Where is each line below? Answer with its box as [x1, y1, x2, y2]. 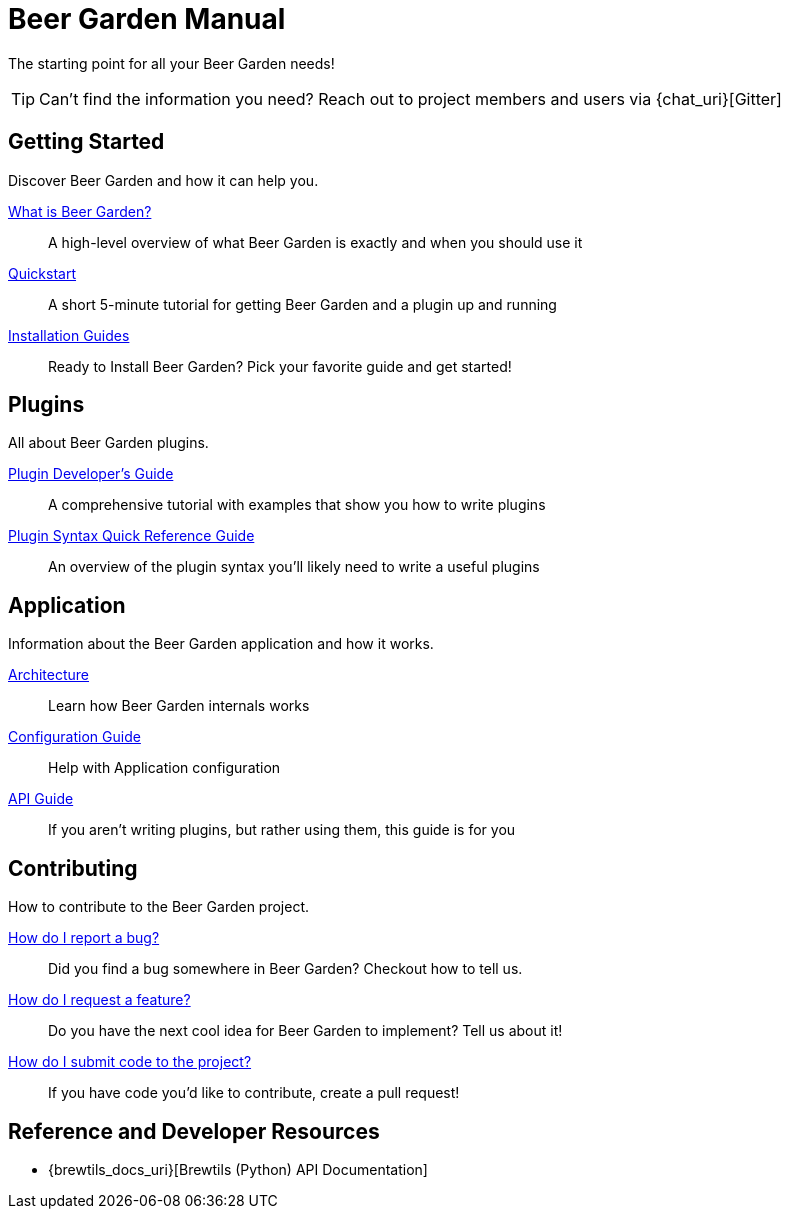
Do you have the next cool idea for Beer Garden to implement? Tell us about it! [48, 1022, 563, 1040]
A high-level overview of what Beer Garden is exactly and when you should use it [48, 233, 583, 251]
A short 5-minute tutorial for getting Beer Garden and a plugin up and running [48, 295, 557, 313]
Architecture [8, 666, 90, 684]
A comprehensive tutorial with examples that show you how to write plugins [48, 496, 546, 514]
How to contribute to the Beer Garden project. [8, 898, 310, 916]
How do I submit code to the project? [8, 1053, 252, 1071]
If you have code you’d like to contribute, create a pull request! [48, 1084, 460, 1102]
